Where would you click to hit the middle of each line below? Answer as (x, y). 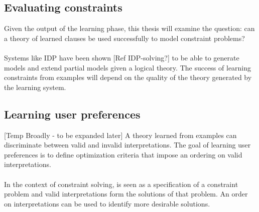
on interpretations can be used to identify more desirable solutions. (107, 203)
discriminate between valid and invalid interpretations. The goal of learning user (127, 145)
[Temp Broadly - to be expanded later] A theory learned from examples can (120, 135)
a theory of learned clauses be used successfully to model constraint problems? (124, 38)
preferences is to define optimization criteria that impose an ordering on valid (123, 154)
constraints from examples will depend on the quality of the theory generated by (128, 77)
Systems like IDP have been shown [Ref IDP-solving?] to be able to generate (122, 57)
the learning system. (35, 87)
